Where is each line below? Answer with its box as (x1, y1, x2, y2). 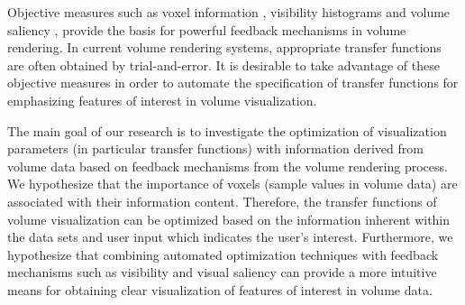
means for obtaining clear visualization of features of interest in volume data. (7, 280, 433, 299)
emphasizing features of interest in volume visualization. (7, 90, 317, 109)
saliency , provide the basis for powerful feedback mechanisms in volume (7, 20, 406, 39)
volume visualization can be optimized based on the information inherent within (7, 209, 451, 228)
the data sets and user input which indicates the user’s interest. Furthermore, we (7, 227, 453, 246)
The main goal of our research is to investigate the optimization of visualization (7, 121, 447, 140)
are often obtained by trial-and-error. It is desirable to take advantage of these (7, 55, 440, 74)
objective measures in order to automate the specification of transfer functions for (7, 73, 459, 92)
